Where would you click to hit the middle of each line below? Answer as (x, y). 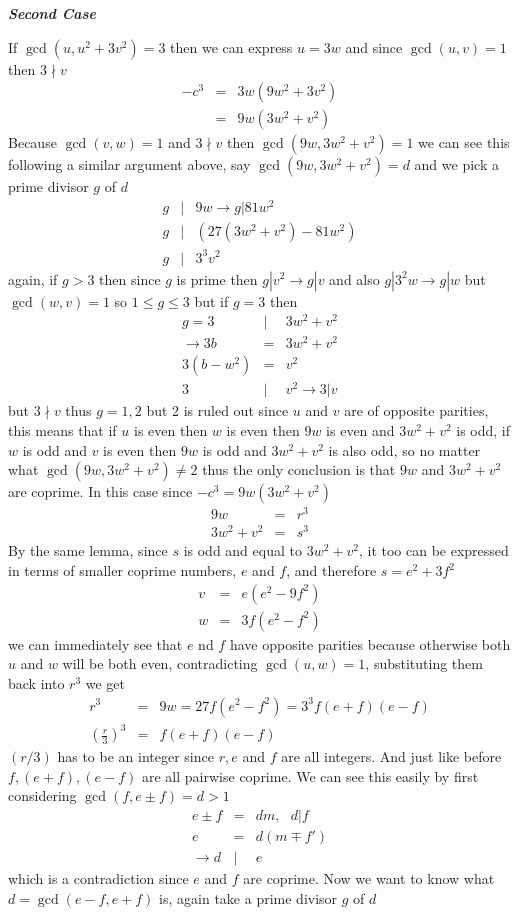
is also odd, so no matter (404, 449)
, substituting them (424, 663)
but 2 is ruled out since (217, 410)
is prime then (217, 278)
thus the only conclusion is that (299, 469)
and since (374, 46)
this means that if (62, 430)
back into (36, 682)
